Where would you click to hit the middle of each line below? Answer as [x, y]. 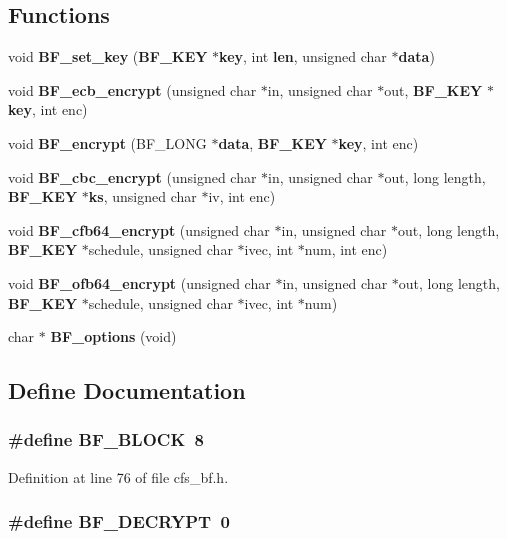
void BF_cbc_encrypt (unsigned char [132, 176]
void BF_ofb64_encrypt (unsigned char [139, 282]
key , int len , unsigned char [303, 56]
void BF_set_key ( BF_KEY [108, 56]
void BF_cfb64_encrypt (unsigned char [139, 229]
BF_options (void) [113, 336]
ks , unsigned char [142, 196]
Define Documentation [127, 390]
